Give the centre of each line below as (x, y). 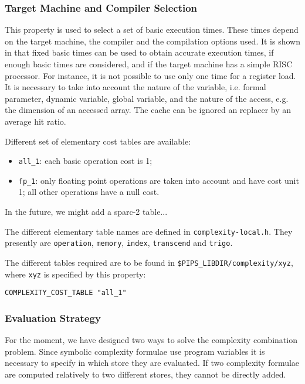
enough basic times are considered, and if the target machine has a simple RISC (149, 64)
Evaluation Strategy (53, 318)
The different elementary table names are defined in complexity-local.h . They (149, 231)
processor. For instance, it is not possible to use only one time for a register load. (150, 75)
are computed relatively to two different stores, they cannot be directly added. (145, 374)
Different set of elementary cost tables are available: (98, 141)
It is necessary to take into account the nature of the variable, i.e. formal (135, 87)
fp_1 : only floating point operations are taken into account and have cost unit (159, 180)
